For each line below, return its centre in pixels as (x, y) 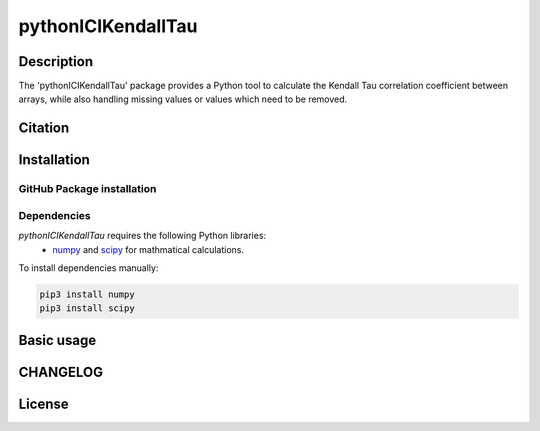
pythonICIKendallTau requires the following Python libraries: (142, 236)
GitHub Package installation (87, 189)
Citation (44, 128)
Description (56, 61)
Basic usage (57, 340)
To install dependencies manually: (88, 267)
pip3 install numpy (87, 294)
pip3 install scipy (87, 308)
